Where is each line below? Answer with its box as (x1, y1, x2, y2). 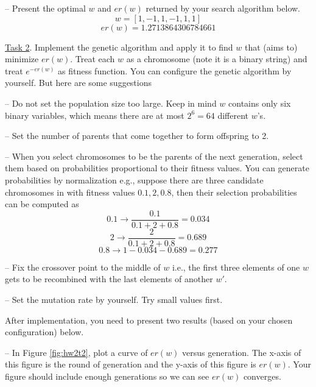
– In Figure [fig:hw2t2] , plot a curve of (5, 346, 148, 358)
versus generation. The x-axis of (182, 346, 301, 358)
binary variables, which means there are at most (5, 108, 184, 121)
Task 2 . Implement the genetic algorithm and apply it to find (5, 40, 233, 53)
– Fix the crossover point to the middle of (5, 260, 161, 273)
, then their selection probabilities (171, 185, 297, 198)
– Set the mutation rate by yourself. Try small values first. (5, 293, 223, 306)
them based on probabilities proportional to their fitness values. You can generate (5, 162, 309, 174)
